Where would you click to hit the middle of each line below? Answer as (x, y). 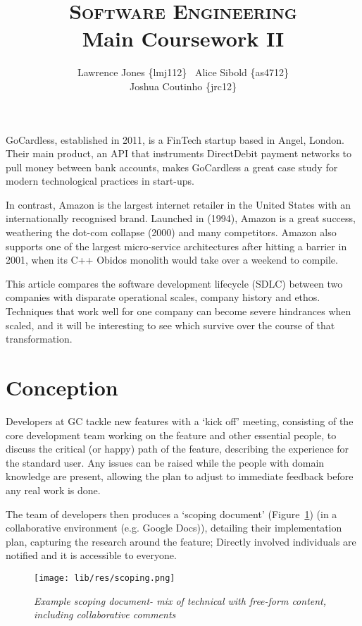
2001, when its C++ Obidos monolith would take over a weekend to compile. (172, 260)
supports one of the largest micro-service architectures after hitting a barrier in (176, 246)
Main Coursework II (183, 38)
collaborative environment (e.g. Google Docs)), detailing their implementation (174, 528)
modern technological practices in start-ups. (100, 181)
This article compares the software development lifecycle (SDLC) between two (174, 283)
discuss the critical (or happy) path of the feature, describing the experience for (177, 449)
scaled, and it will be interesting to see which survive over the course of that (170, 325)
